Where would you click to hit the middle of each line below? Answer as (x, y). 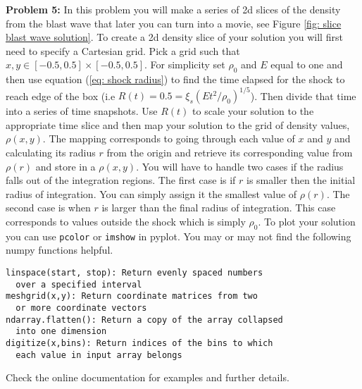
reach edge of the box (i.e (61, 95)
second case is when (48, 208)
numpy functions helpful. (60, 250)
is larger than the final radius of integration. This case (219, 208)
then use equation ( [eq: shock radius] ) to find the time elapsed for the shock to (175, 79)
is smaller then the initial (301, 180)
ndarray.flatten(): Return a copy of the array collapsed (144, 320)
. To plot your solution (307, 222)
